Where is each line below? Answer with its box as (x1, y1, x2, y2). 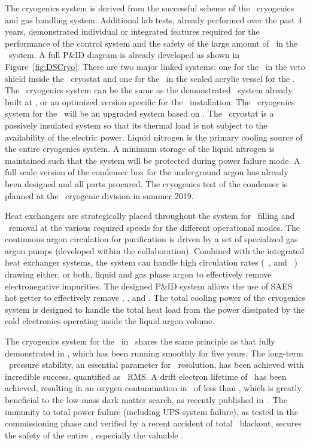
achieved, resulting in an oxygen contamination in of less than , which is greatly (5, 382, 302, 394)
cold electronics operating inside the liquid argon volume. (5, 315, 215, 327)
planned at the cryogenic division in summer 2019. (5, 189, 194, 202)
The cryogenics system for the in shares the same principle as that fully (5, 335, 275, 348)
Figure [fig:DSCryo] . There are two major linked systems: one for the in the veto (5, 60, 305, 72)
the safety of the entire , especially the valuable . (5, 428, 184, 441)
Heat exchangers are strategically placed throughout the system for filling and (5, 209, 295, 222)
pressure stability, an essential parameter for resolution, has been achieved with (8, 358, 304, 371)
